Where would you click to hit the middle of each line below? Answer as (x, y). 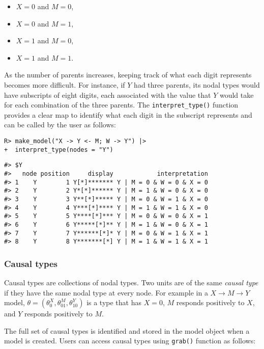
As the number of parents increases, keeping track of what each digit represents (128, 75)
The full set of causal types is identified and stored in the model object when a (127, 330)
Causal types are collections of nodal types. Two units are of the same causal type (131, 283)
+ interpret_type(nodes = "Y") (59, 150)
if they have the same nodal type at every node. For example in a (106, 292)
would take (237, 95)
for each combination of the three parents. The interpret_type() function (121, 105)
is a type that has (114, 302)
